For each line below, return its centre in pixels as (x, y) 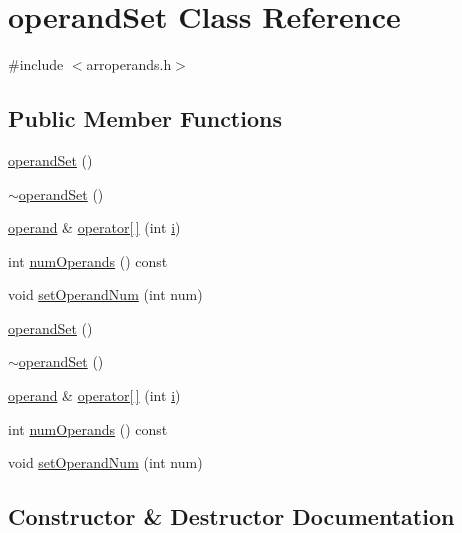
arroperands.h (129, 64)
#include (36, 64)
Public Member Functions (145, 118)
